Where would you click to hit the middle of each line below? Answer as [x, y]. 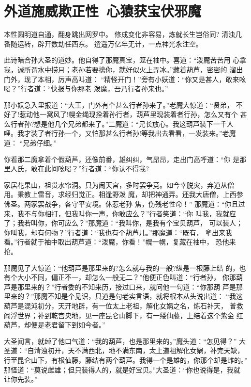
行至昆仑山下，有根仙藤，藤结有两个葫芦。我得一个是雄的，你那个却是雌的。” [126, 360]
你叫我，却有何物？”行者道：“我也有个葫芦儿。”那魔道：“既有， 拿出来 [115, 232]
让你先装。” [21, 379]
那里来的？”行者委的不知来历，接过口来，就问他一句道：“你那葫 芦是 [126, 286]
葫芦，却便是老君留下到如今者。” [55, 325]
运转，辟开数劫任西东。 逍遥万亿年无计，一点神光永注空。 [110, 43]
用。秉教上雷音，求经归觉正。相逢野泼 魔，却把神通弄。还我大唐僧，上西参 [124, 194]
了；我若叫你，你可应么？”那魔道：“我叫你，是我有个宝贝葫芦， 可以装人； [123, 223]
